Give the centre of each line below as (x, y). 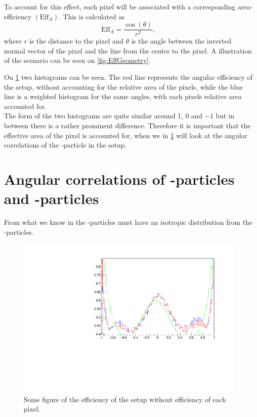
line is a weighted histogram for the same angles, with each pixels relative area (123, 96)
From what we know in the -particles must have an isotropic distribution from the (128, 222)
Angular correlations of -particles (119, 179)
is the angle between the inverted (181, 41)
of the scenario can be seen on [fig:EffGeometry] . (77, 60)
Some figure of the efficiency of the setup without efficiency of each (125, 399)
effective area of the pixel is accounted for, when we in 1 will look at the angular (126, 135)
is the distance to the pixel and (76, 41)
